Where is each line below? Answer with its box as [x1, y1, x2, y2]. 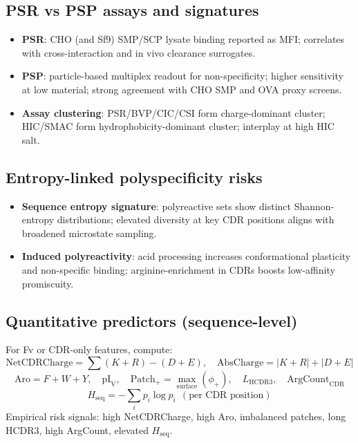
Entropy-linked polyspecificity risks [6, 166, 263, 187]
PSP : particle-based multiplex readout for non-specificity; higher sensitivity [21, 68, 343, 83]
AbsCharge [216, 357, 264, 368]
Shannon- [294, 198, 335, 213]
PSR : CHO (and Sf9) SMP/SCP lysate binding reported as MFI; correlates [21, 32, 345, 46]
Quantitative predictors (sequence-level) [6, 310, 298, 331]
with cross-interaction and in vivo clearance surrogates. [21, 45, 256, 59]
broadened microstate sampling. [21, 225, 157, 240]
